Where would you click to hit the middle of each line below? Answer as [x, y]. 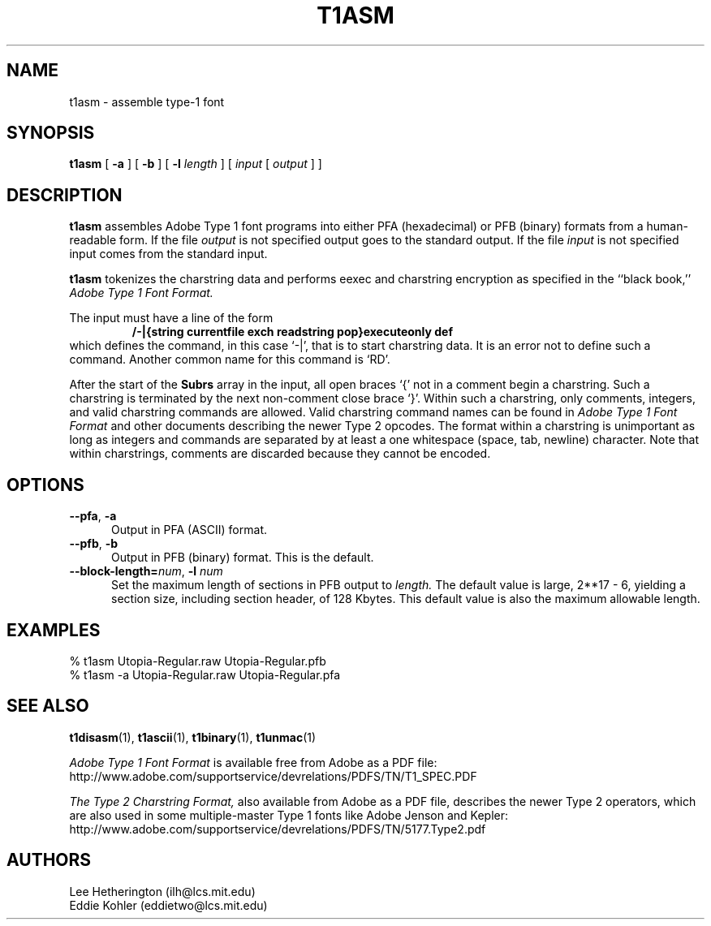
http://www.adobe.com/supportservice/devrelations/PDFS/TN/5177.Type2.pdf [278, 829]
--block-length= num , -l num [146, 571]
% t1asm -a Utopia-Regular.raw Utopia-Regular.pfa [205, 674]
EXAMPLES [54, 630]
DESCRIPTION [65, 195]
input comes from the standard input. [168, 254]
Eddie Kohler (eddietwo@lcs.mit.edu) [168, 905]
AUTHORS [49, 860]
